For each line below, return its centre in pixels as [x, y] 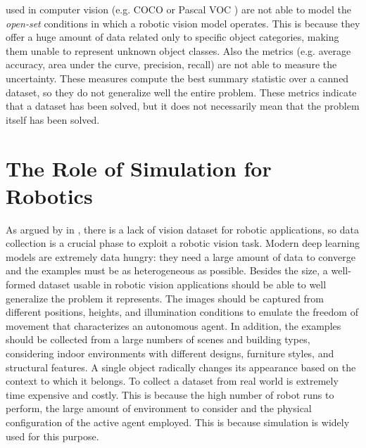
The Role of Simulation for [139, 168]
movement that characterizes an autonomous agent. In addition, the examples [173, 325]
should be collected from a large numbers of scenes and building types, [158, 339]
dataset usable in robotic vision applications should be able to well [183, 284]
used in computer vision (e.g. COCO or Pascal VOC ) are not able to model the [178, 9]
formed [21, 284]
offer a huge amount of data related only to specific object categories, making [172, 37]
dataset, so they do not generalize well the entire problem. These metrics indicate [181, 92]
